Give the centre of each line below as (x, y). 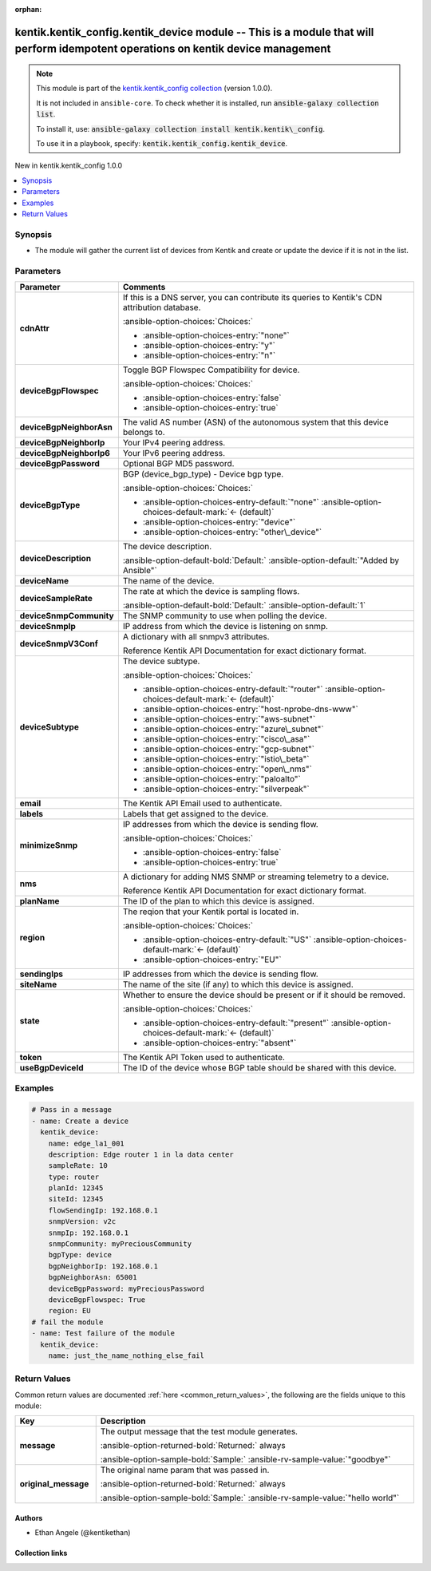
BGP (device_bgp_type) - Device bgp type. (203, 474)
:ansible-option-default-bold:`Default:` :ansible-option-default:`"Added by (261, 560)
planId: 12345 (76, 1188)
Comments (144, 287)
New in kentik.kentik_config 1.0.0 (69, 166)
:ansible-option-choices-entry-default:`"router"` (233, 689)
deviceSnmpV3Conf (59, 644)
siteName (38, 984)
